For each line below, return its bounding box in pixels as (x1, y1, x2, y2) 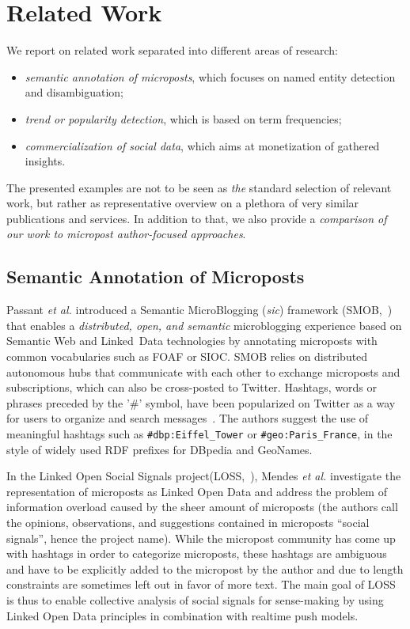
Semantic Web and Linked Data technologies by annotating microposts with (6, 332, 378, 349)
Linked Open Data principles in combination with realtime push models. (6, 607, 359, 623)
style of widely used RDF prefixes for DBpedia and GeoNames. (6, 441, 313, 457)
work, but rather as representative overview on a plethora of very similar (6, 195, 359, 211)
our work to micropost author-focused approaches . (6, 225, 246, 242)
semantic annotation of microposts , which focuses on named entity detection (25, 68, 396, 85)
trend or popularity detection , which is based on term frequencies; (25, 110, 342, 127)
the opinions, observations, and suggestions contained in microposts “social (6, 514, 370, 531)
